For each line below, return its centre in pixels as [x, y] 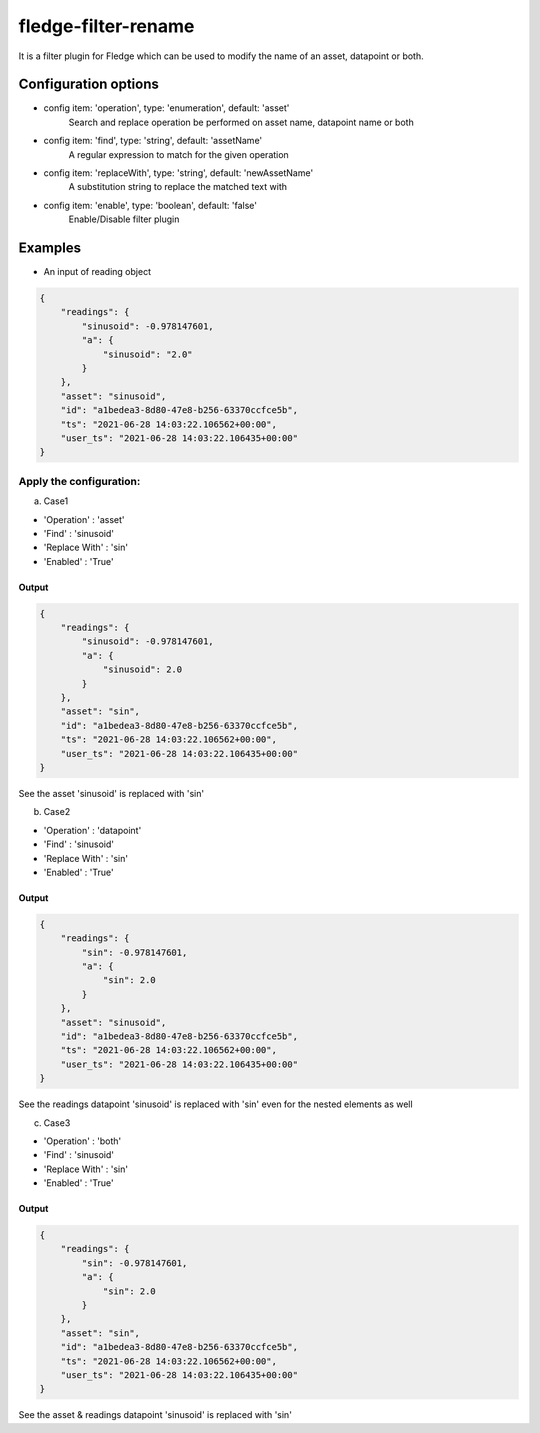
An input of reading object [97, 272]
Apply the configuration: [79, 481]
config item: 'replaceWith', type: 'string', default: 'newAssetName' [178, 173]
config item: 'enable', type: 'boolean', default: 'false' [150, 205]
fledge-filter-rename [106, 26]
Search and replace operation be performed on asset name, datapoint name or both [241, 122]
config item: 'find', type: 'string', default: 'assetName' [153, 141]
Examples [50, 248]
